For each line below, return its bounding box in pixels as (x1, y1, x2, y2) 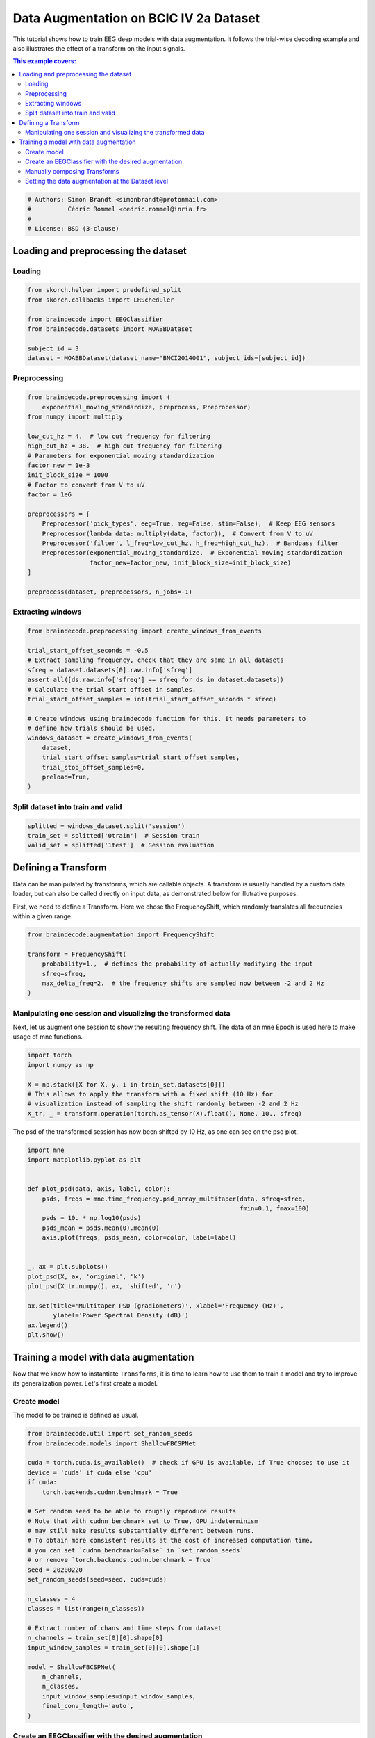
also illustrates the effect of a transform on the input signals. (12, 44, 185, 52)
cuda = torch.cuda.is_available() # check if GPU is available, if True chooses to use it (27, 1459, 350, 1467)
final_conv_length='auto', (42, 1702, 135, 1710)
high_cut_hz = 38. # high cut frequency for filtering (27, 442, 222, 450)
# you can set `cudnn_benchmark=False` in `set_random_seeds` (27, 1546, 244, 1554)
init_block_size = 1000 (27, 471, 109, 479)
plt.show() (27, 1331, 65, 1339)
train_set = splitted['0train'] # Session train (27, 831, 200, 839)
